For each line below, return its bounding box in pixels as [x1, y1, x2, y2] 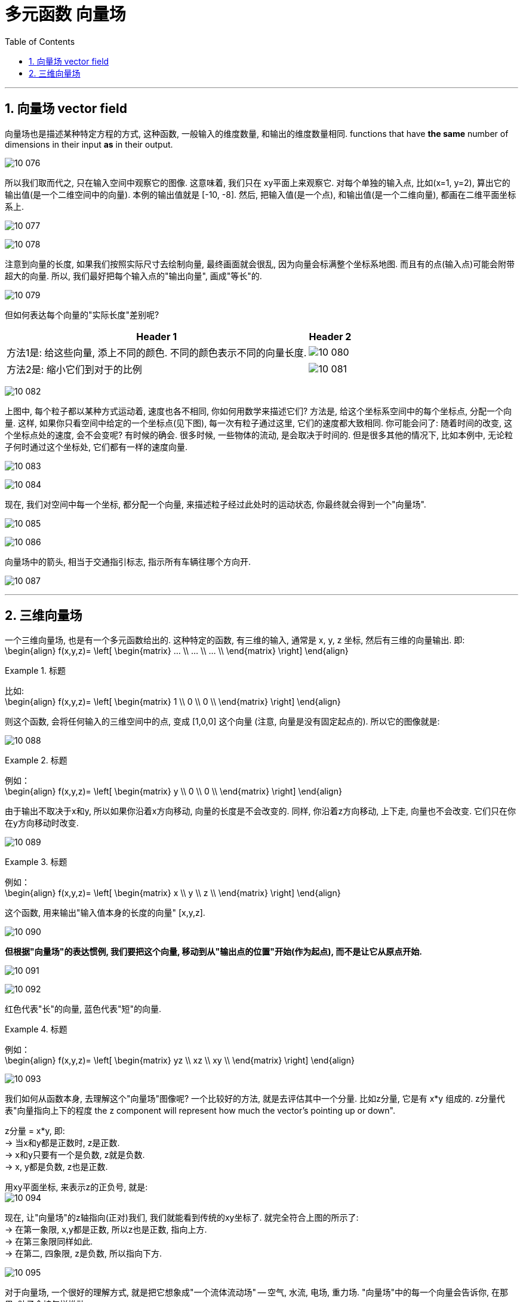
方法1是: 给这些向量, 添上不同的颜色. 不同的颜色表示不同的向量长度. [7, 346, 307, 359]
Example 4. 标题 [5, 1024, 67, 1035]
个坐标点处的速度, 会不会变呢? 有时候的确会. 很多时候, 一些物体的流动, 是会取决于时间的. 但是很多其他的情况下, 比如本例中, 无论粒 [5, 429, 513, 440]
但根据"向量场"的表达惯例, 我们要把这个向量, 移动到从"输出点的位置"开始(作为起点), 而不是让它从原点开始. [5, 946, 422, 957]
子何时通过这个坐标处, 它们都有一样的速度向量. [5, 441, 188, 452]
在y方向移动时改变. [5, 818, 79, 829]
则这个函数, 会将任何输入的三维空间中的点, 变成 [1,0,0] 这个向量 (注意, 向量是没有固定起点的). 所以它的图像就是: [5, 716, 440, 727]
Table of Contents [5, 36, 75, 47]
